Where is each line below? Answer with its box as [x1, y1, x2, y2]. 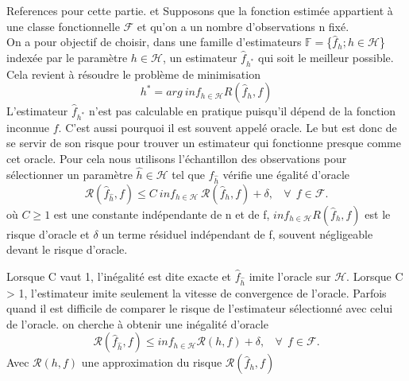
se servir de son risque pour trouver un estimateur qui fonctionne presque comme [6, 134, 401, 151]
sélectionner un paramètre [6, 165, 133, 182]
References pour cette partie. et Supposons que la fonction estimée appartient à [6, 2, 393, 18]
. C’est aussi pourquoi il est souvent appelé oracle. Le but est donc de [58, 119, 397, 135]
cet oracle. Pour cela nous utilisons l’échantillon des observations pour [6, 150, 347, 167]
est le [365, 205, 391, 222]
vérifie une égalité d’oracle [222, 165, 350, 182]
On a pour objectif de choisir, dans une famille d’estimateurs [6, 33, 302, 50]
